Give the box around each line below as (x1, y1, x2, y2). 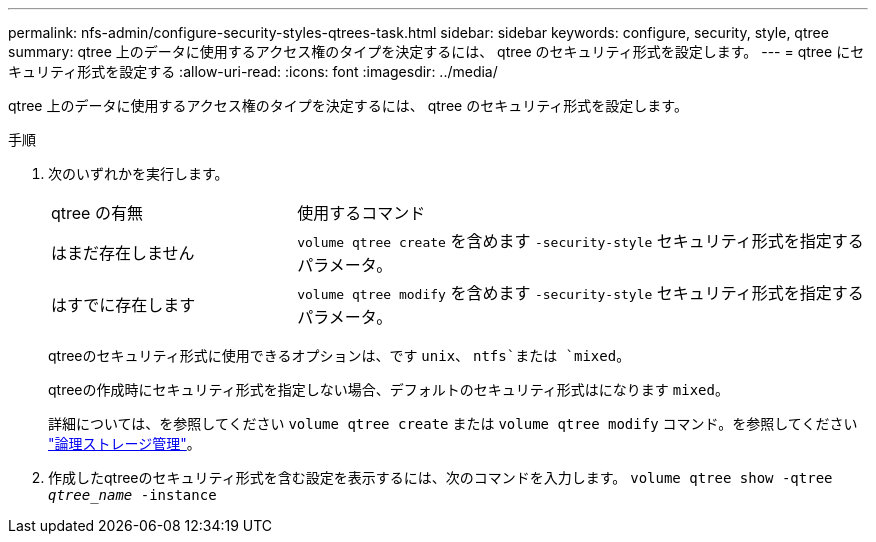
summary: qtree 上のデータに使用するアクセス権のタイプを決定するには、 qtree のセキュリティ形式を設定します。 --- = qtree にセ (8, 43, 865, 60)
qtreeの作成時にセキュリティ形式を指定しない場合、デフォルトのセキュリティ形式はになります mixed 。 (48, 381, 729, 398)
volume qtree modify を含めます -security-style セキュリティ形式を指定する (297, 283, 864, 303)
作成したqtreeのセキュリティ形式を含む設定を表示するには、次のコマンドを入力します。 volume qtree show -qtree (48, 469, 833, 486)
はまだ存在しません (51, 243, 195, 263)
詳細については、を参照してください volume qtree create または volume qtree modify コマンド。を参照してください (48, 415, 858, 432)
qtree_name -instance (48, 487, 217, 503)
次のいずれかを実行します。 (48, 165, 229, 182)
